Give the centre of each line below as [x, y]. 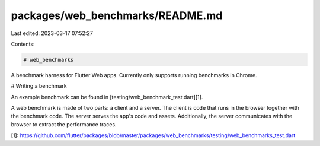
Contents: [23, 44]
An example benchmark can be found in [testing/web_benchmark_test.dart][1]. [107, 97]
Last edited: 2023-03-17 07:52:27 [52, 33]
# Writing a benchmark [39, 86]
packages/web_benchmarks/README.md [117, 15]
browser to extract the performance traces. [64, 124]
